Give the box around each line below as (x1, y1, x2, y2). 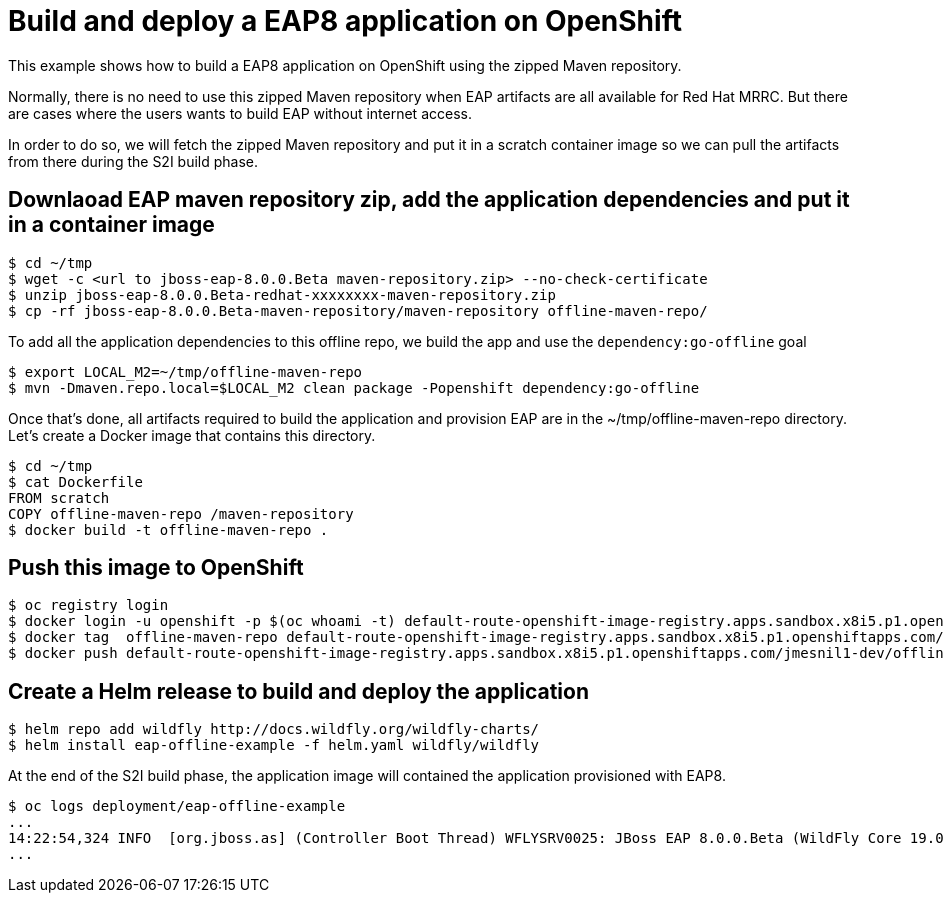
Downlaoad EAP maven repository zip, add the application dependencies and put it (8, 187, 850, 213)
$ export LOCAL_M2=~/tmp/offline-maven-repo (8, 363, 363, 380)
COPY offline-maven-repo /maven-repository (8, 505, 354, 522)
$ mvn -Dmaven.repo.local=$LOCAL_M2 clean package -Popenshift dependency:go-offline (8, 379, 700, 396)
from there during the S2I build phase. (8, 152, 259, 170)
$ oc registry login (8, 597, 169, 614)
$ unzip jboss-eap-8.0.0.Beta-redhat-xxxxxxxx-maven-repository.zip (8, 286, 556, 303)
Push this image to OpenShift (8, 555, 304, 581)
